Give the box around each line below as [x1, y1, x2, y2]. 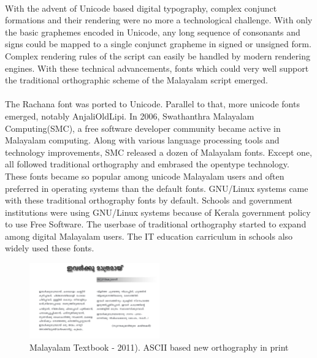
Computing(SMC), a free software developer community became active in [5, 121, 281, 134]
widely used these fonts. [5, 242, 94, 254]
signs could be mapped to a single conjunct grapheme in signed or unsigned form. [5, 37, 311, 50]
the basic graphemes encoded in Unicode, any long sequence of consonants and [5, 25, 300, 38]
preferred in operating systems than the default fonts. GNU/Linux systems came [5, 181, 308, 194]
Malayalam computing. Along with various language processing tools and [5, 134, 280, 147]
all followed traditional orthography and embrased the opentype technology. [5, 158, 289, 170]
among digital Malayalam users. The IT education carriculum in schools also [5, 229, 293, 242]
